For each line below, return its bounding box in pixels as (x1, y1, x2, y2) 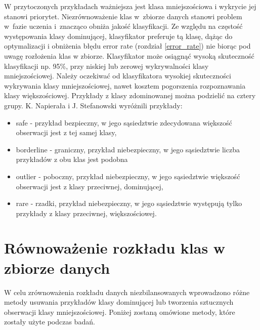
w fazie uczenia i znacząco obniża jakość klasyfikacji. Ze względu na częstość (4, 21, 243, 31)
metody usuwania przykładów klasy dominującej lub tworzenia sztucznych (4, 297, 234, 307)
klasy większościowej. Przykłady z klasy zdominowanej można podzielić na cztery (4, 90, 256, 101)
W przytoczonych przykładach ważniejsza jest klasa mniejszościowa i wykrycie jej (4, 1, 256, 11)
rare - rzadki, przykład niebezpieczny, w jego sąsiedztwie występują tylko (16, 198, 242, 209)
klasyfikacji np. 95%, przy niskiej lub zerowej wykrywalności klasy (4, 60, 209, 71)
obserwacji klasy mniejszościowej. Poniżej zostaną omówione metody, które (4, 306, 235, 317)
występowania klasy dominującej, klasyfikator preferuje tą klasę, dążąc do (4, 30, 233, 41)
